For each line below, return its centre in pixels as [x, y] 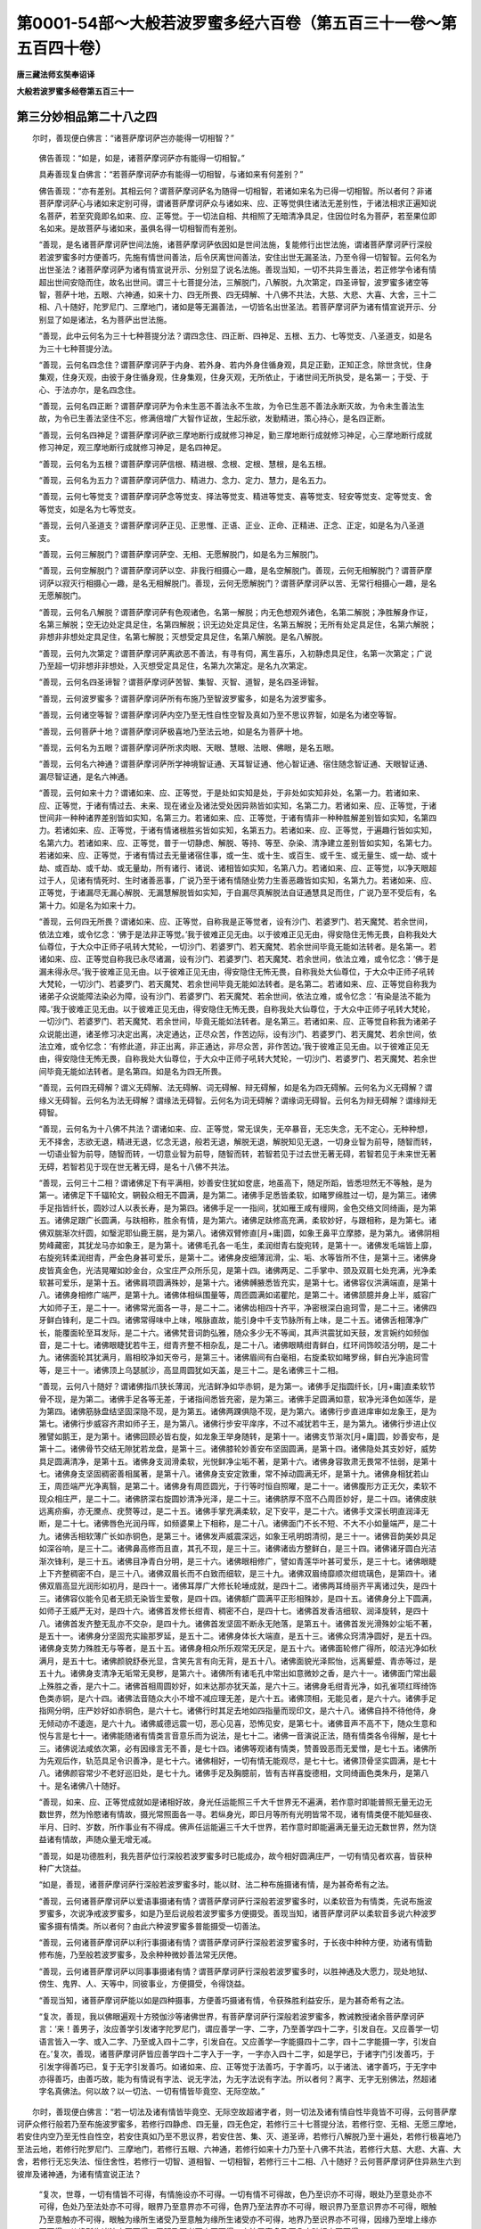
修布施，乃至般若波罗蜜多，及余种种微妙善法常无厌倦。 [140, 1955]
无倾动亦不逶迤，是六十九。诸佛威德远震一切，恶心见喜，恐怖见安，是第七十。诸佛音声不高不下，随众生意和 [237, 1723]
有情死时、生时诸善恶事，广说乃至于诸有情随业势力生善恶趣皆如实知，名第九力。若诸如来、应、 [261, 880]
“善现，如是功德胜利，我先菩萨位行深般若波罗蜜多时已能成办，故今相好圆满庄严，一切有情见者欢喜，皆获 [232, 1855]
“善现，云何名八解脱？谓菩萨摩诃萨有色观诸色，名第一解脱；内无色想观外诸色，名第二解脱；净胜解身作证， [236, 612]
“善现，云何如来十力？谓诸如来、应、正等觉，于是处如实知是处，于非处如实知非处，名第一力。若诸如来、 [232, 793]
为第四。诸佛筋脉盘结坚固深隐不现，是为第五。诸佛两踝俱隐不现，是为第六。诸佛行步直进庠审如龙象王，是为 [237, 1411]
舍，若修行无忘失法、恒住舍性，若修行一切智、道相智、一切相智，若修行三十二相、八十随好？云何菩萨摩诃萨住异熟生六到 [239, 2161]
